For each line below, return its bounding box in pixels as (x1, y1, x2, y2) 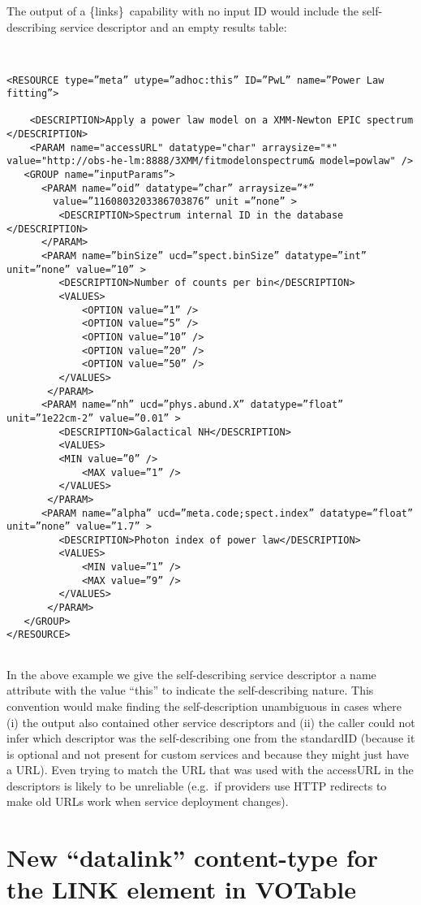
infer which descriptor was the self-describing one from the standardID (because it (6, 730, 415, 747)
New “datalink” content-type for (6, 841, 379, 874)
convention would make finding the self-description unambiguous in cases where (6, 697, 402, 714)
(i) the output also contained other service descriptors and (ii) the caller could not (6, 713, 415, 730)
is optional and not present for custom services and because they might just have (6, 745, 410, 762)
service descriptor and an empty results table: (60, 18, 287, 35)
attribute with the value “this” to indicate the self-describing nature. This (6, 682, 374, 699)
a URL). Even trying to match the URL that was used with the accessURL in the (6, 761, 414, 778)
